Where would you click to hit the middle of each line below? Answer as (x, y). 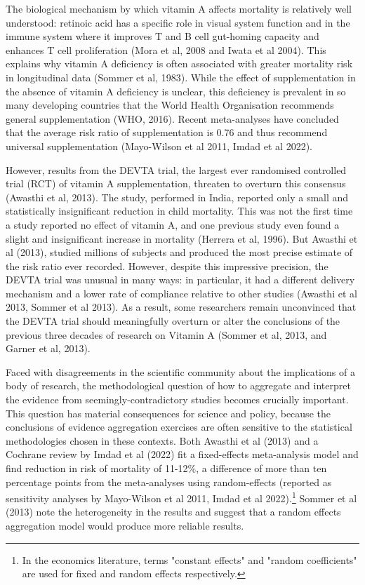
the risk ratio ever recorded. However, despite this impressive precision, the (167, 265)
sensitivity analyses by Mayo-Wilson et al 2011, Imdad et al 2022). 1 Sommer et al (181, 497)
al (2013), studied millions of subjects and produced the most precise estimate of (179, 252)
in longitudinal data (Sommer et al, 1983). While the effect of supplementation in (181, 77)
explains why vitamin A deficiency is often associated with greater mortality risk (179, 63)
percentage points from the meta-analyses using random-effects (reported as (169, 482)
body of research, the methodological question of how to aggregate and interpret (178, 385)
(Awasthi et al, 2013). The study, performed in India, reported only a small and (177, 197)
